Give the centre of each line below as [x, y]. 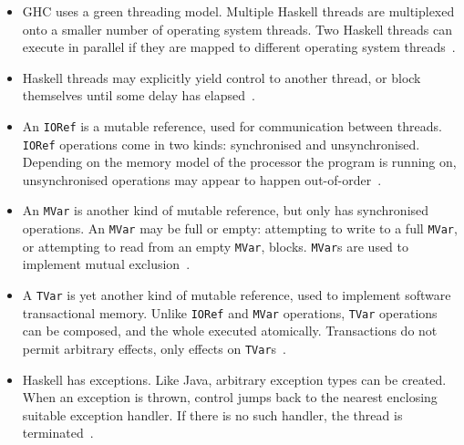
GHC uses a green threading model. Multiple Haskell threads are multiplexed [238, 11]
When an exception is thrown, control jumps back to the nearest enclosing [230, 397]
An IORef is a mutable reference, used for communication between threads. [232, 125]
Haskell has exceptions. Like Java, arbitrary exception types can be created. [234, 379]
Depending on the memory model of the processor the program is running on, [239, 162]
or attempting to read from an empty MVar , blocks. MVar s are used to [216, 246]
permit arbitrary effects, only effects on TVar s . [154, 348]
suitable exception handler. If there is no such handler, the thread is [212, 414]
